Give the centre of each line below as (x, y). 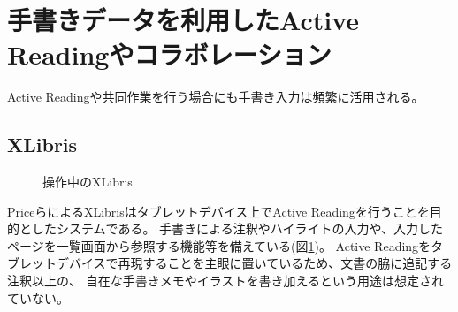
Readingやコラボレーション (169, 54)
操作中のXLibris (88, 182)
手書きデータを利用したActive (183, 20)
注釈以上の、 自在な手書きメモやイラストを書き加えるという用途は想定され (225, 281)
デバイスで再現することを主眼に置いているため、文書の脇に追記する (254, 263)
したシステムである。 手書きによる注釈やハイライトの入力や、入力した (237, 228)
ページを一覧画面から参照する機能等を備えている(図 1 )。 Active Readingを (219, 245)
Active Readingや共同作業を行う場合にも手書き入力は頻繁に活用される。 (216, 97)
